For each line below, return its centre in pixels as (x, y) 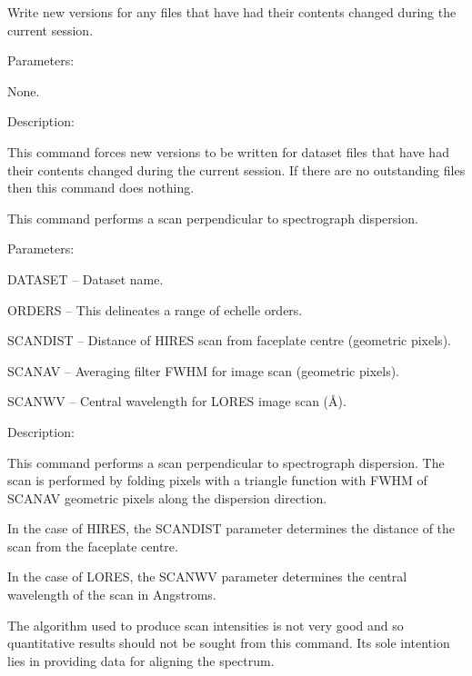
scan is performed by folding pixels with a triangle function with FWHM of (217, 480)
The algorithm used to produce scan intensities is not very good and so (206, 625)
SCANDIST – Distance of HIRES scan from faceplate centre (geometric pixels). (229, 340)
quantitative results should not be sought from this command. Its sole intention (229, 643)
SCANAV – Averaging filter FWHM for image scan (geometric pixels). (203, 370)
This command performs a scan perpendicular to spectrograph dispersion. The (226, 462)
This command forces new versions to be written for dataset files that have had (228, 151)
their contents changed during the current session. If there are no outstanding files (236, 169)
